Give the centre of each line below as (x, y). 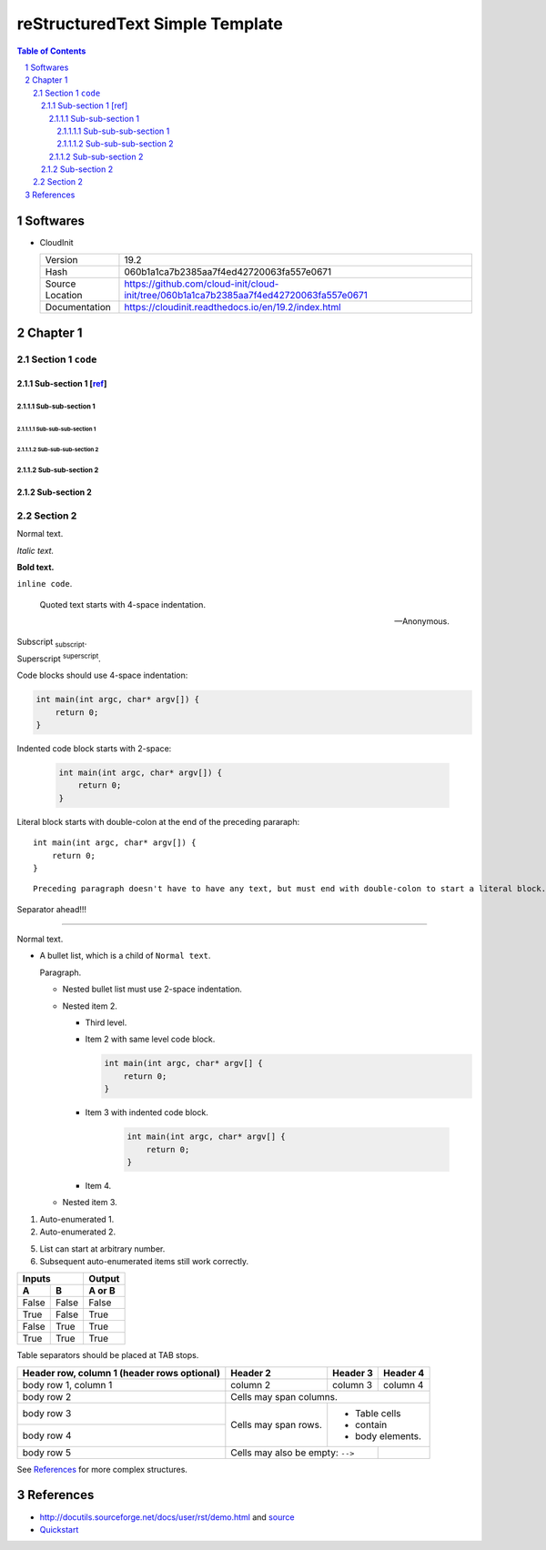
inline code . (45, 584)
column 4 (404, 1384)
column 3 (353, 1384)
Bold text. (35, 567)
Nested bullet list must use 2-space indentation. (152, 989)
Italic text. (35, 550)
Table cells (378, 1413)
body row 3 (47, 1414)
